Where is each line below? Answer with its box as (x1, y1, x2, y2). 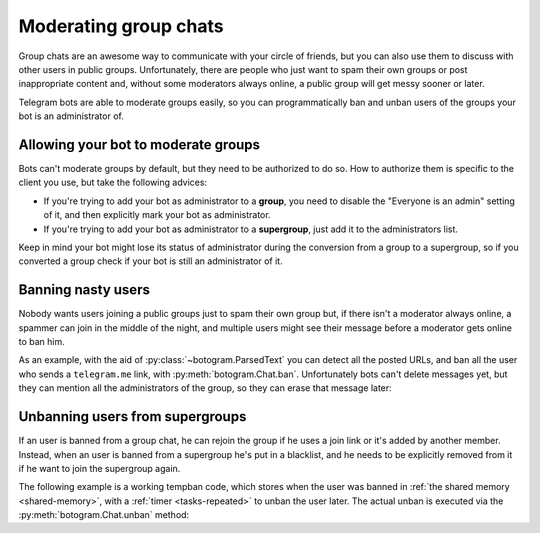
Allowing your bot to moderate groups (18, 136, 260, 153)
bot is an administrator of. (18, 110, 124, 122)
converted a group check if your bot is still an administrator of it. (18, 255, 284, 267)
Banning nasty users (18, 281, 150, 299)
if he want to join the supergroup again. (18, 462, 181, 474)
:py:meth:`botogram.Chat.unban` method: (18, 509, 190, 521)
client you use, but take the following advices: (18, 176, 208, 189)
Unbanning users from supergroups (18, 408, 247, 425)
